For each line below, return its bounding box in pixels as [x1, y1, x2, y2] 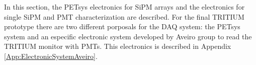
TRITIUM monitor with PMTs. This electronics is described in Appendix [4, 41, 231, 51]
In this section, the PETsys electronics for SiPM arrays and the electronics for [4, 2, 245, 12]
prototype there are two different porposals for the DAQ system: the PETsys [4, 21, 240, 32]
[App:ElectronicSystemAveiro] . [4, 50, 98, 61]
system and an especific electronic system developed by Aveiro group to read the [4, 31, 252, 41]
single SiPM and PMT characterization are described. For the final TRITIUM [4, 11, 244, 22]
